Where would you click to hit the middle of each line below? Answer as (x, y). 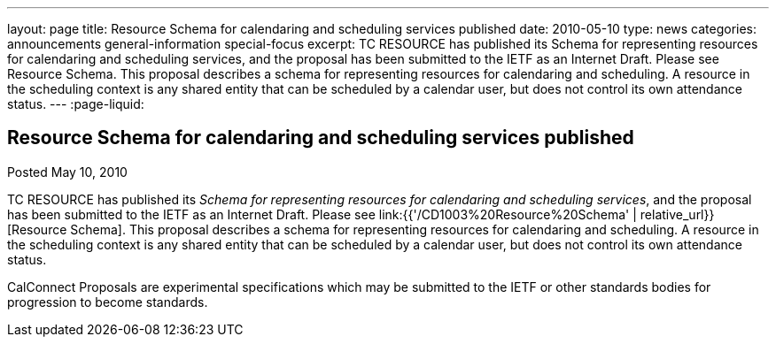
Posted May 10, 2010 (67, 172)
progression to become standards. (108, 302)
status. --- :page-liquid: (76, 104)
